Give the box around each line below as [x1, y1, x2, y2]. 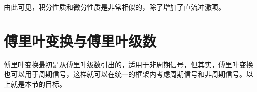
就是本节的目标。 [10, 78, 66, 89]
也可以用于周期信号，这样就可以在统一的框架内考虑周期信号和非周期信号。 [4, 69, 246, 79]
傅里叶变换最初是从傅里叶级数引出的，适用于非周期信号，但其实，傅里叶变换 [4, 59, 253, 69]
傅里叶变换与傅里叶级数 [4, 31, 157, 51]
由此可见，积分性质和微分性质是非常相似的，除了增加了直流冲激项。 [4, 2, 225, 12]
